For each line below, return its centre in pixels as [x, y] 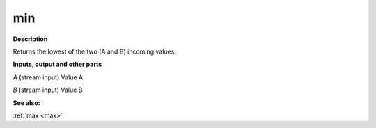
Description [30, 39]
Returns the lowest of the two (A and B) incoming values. [95, 51]
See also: [27, 103]
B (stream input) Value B [48, 90]
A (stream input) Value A [48, 77]
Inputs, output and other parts [57, 64]
